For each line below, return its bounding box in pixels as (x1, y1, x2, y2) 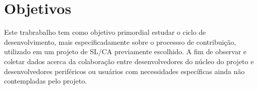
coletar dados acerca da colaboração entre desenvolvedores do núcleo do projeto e (4, 56, 254, 66)
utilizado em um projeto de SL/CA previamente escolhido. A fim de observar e (4, 46, 247, 57)
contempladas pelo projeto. (4, 76, 87, 86)
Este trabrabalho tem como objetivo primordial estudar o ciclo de (4, 27, 206, 37)
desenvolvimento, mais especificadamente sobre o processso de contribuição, (4, 36, 236, 47)
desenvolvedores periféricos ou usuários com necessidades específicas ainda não (4, 66, 245, 76)
